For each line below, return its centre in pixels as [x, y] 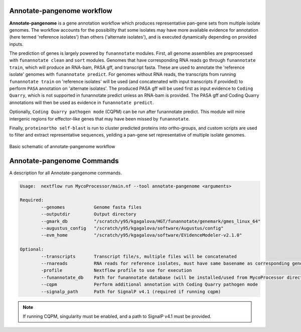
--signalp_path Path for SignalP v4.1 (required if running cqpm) [131, 292]
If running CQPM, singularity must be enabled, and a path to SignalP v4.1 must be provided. [117, 316]
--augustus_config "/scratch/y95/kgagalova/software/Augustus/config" [132, 228]
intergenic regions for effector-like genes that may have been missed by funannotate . [100, 119]
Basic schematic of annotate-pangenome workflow [62, 146]
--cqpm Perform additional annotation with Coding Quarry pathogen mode [149, 285]
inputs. [16, 44]
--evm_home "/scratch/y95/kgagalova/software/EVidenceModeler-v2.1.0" [141, 235]
